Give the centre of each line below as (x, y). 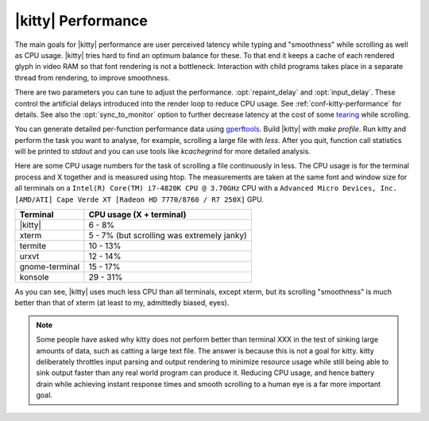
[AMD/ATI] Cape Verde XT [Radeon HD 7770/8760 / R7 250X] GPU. (139, 199)
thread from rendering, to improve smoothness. (92, 77)
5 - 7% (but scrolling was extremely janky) (168, 236)
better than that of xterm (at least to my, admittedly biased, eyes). (122, 303)
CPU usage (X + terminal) (137, 214)
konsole (34, 277)
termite (33, 246)
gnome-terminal (50, 267)
